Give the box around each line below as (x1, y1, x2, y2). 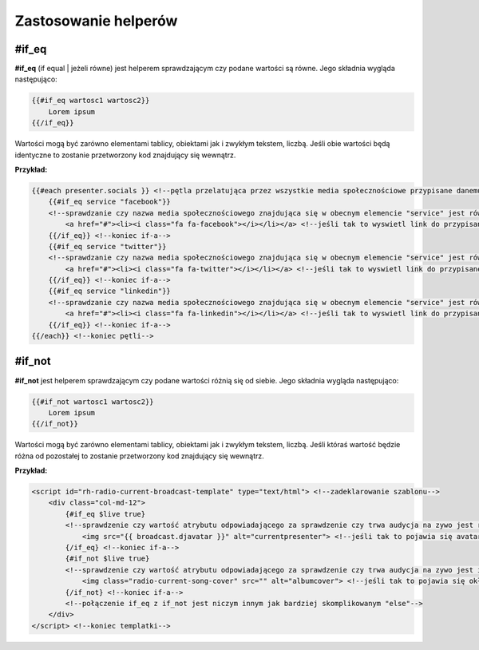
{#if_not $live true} (65, 554, 150, 563)
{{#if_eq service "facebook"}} (48, 197, 171, 207)
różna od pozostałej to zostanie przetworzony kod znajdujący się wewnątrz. (14, 451, 265, 461)
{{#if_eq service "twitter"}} (48, 242, 167, 251)
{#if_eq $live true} (65, 509, 146, 518)
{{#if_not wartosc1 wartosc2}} (31, 397, 155, 406)
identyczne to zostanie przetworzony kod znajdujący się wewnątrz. (14, 150, 236, 160)
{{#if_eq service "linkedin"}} (48, 287, 171, 295)
